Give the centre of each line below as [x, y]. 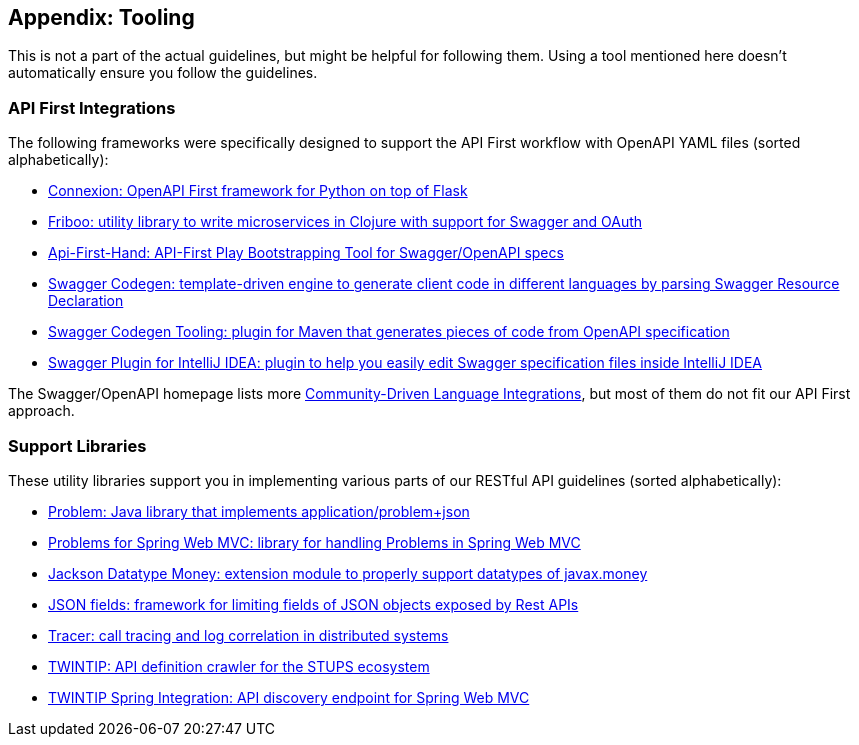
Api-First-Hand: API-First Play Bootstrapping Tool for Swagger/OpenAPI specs [306, 253]
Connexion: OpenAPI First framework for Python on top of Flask [258, 191]
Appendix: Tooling [101, 17]
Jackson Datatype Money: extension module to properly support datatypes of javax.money [348, 573]
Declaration [86, 301]
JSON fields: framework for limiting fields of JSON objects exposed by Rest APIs [313, 604]
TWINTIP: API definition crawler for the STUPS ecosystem [239, 666]
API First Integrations [92, 107]
